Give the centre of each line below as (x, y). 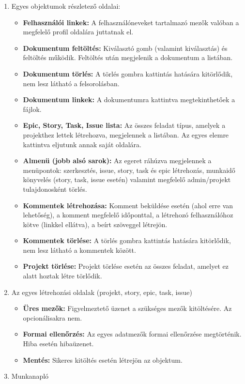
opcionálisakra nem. (53, 317)
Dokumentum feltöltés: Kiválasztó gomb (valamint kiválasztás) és (125, 48)
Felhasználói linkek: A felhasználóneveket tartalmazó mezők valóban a (131, 22)
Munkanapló (30, 376)
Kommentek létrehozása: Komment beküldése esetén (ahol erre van (128, 205)
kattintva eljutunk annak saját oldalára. (82, 144)
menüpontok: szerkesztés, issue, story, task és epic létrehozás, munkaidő (129, 170)
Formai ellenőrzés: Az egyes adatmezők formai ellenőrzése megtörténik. (132, 334)
